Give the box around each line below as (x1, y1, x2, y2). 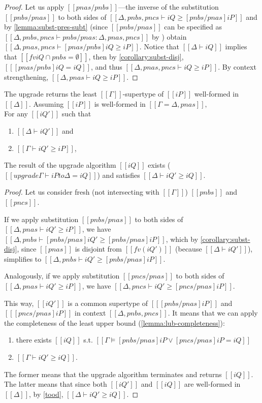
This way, (4, 297, 34, 308)
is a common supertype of (68, 297, 148, 308)
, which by (166, 233, 199, 244)
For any (4, 108, 28, 119)
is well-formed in (94, 98, 146, 109)
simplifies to (4, 253, 42, 264)
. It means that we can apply (168, 307, 258, 318)
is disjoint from (75, 243, 122, 254)
